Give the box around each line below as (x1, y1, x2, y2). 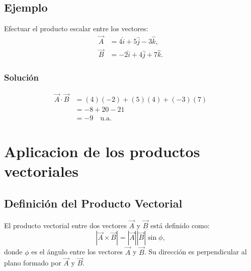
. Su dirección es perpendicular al (144, 246, 247, 257)
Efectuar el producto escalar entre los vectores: (4, 23, 148, 34)
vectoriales (4, 161, 79, 181)
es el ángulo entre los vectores (31, 246, 123, 257)
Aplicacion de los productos (4, 141, 200, 162)
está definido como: (150, 220, 210, 230)
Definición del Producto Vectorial (4, 195, 183, 211)
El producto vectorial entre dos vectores (4, 220, 127, 230)
